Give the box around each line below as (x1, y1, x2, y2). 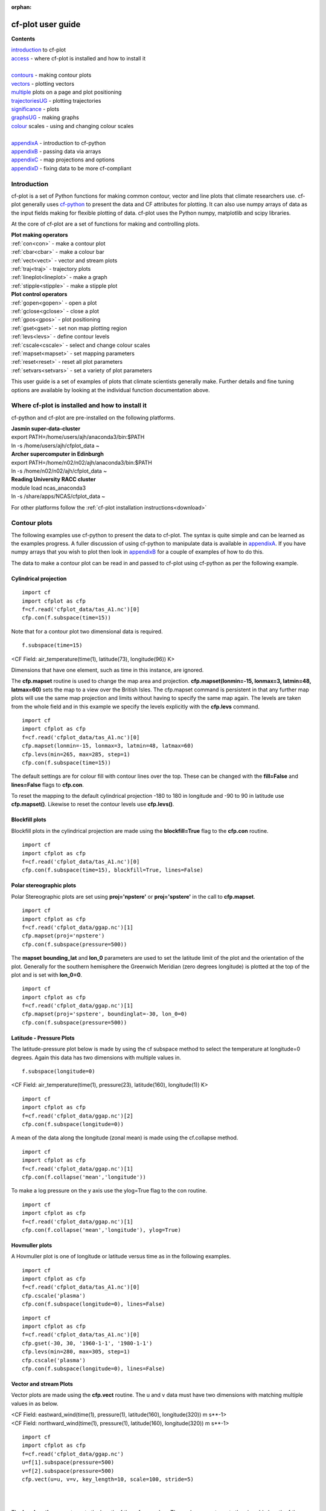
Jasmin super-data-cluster (11, 425, 81, 432)
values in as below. (11, 1400, 59, 1407)
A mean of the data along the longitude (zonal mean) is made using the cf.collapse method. (11, 1134, 238, 1142)
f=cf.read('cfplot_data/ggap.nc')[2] (22, 1112, 134, 1119)
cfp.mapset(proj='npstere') (22, 933, 105, 939)
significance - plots (11, 106, 60, 113)
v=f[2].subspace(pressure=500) (22, 1467, 115, 1474)
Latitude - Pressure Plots (11, 1034, 75, 1041)
